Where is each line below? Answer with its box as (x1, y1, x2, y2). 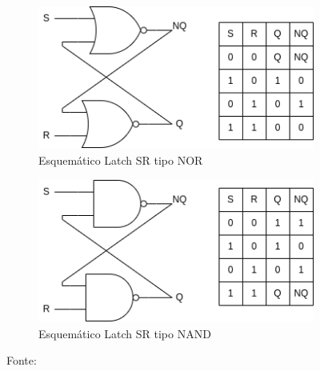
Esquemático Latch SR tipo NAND (38, 325, 211, 341)
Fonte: (6, 352, 37, 369)
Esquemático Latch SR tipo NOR (38, 151, 203, 168)
